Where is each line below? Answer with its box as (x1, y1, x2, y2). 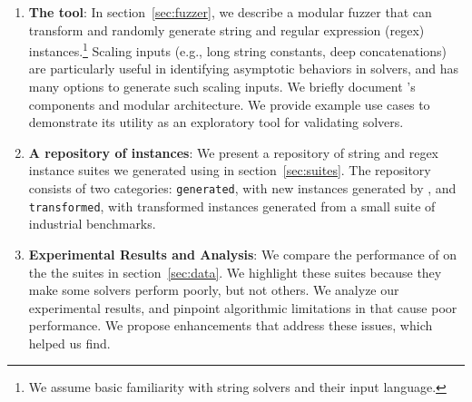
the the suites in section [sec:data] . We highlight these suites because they (28, 262, 442, 281)
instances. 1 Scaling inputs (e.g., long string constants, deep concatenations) (28, 39, 447, 60)
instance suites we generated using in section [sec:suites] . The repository (28, 161, 431, 180)
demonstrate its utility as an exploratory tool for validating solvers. (28, 113, 404, 132)
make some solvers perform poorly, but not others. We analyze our (28, 280, 399, 299)
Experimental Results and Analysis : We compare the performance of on (28, 244, 457, 263)
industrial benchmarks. (28, 214, 156, 233)
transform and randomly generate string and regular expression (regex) (28, 20, 425, 39)
